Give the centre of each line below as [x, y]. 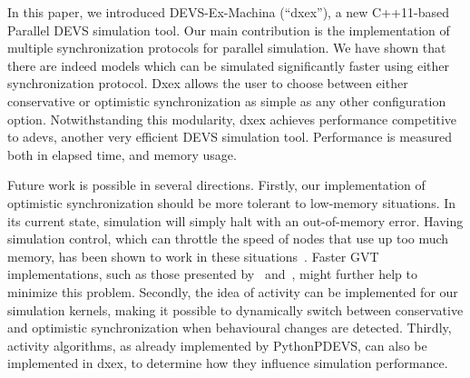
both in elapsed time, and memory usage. [122, 154]
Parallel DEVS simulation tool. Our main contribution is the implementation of [229, 30]
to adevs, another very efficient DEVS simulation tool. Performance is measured [230, 137]
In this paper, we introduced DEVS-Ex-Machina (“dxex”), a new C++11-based [228, 12]
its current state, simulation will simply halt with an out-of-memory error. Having [235, 220]
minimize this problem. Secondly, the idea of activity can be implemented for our [233, 291]
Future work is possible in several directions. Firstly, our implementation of [216, 185]
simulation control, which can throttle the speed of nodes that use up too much [228, 239]
